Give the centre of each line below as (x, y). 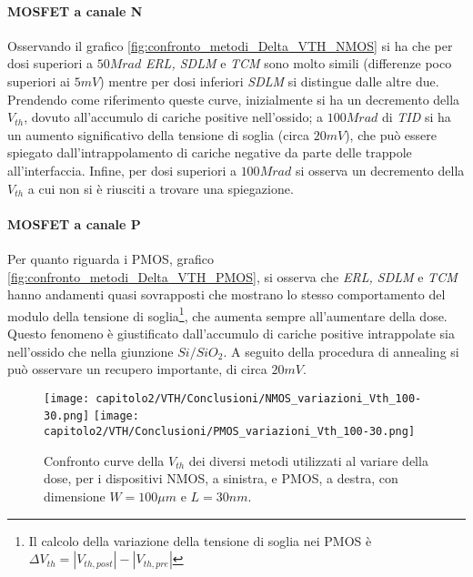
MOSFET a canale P (74, 223)
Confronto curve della (104, 460)
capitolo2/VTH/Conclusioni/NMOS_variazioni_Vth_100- (259, 398)
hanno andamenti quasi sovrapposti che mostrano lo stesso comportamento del (226, 294)
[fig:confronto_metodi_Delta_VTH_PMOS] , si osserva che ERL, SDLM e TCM (232, 276)
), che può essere (391, 134)
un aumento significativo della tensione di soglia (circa (158, 134)
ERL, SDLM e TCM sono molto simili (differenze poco (298, 63)
